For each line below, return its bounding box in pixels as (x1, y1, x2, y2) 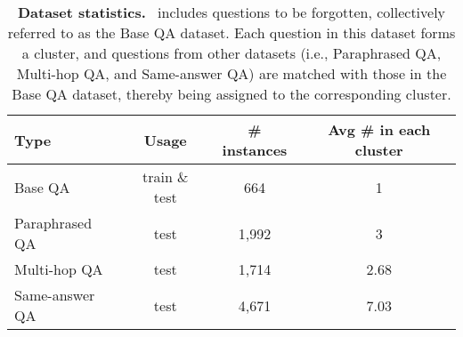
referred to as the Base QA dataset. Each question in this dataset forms (7, 22, 456, 43)
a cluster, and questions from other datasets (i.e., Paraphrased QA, (21, 43, 442, 63)
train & (142, 166, 189, 187)
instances (222, 140, 288, 160)
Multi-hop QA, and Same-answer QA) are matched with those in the (16, 63, 447, 84)
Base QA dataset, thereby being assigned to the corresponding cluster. (12, 84, 451, 104)
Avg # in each (328, 119, 431, 140)
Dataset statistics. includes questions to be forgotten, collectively (17, 2, 446, 22)
